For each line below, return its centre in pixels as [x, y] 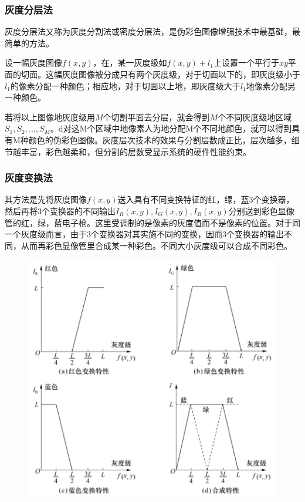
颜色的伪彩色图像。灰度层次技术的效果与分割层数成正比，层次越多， [160, 139]
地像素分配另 [271, 85]
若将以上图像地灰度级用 [50, 117]
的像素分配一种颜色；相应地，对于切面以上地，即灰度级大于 [125, 85]
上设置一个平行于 [246, 63]
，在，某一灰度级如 [130, 63]
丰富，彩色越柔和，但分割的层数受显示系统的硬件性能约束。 [136, 151]
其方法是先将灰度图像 [46, 199]
